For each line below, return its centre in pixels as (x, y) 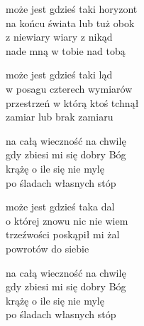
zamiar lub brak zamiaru (60, 117)
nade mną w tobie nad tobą (66, 50)
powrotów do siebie (48, 248)
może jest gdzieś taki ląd (59, 75)
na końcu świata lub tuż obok (70, 22)
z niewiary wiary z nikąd (59, 37)
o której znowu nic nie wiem (67, 220)
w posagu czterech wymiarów (69, 88)
